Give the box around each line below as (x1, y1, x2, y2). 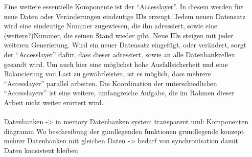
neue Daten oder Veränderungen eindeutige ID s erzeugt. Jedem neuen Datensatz (4, 11, 246, 21)
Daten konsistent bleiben (4, 145, 78, 155)
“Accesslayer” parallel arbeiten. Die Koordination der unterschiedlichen (4, 78, 217, 88)
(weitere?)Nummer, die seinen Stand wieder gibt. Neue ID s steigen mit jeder (4, 30, 233, 40)
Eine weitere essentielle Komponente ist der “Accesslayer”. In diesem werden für (4, 1, 243, 11)
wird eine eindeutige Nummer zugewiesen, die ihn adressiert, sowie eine (4, 21, 217, 31)
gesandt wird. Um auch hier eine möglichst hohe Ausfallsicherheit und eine (4, 59, 228, 69)
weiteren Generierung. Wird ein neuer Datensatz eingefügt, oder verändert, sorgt (4, 40, 247, 50)
